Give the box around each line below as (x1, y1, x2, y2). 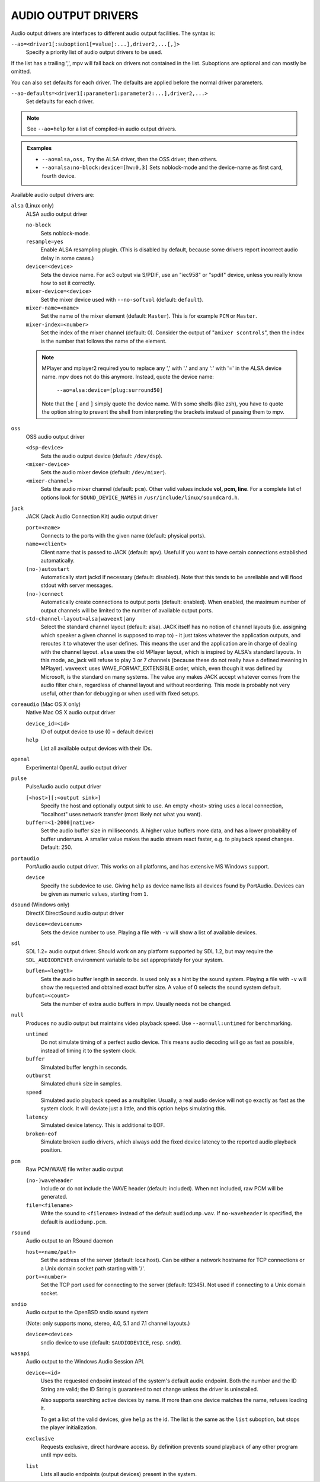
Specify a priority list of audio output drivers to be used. (25, 49, 162, 56)
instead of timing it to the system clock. (40, 1047, 137, 1054)
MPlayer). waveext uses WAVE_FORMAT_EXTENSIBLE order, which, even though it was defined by (40, 665, 283, 672)
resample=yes (25, 238, 64, 245)
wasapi (11, 1350, 30, 1357)
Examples (27, 145, 52, 152)
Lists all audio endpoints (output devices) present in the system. (40, 1471, 197, 1478)
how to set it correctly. (40, 279, 95, 286)
